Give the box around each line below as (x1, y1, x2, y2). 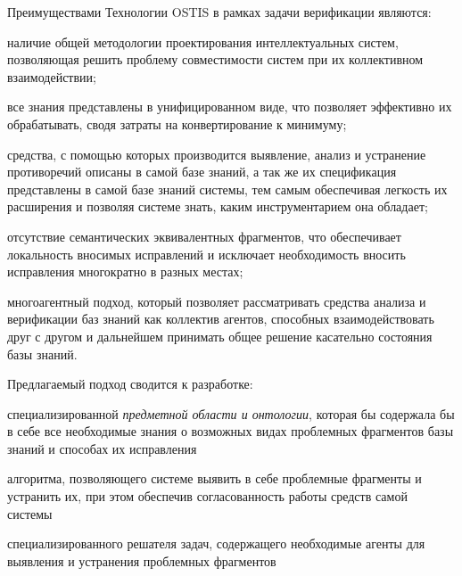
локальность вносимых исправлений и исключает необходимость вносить (7, 244, 406, 263)
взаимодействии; (7, 67, 96, 86)
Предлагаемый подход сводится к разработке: (7, 374, 253, 393)
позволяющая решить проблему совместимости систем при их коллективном (7, 50, 424, 69)
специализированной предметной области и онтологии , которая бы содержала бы (7, 404, 455, 423)
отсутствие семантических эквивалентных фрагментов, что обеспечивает (7, 226, 401, 245)
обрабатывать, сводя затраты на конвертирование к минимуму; (7, 114, 347, 133)
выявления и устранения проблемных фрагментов (7, 551, 276, 570)
